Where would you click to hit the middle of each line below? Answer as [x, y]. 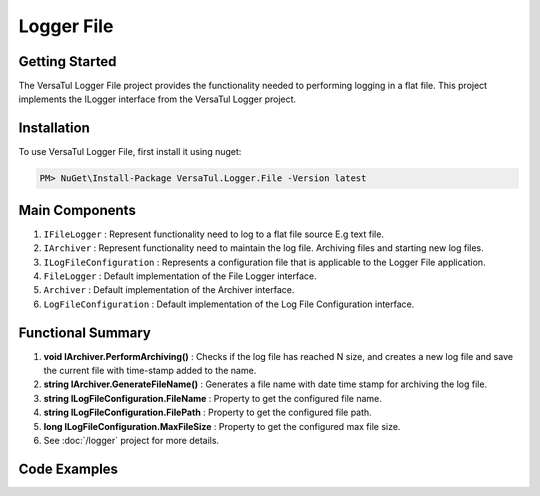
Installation [54, 128]
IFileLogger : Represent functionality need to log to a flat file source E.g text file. [214, 234]
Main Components [77, 210]
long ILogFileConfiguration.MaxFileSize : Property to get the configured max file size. [222, 426]
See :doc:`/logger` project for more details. [131, 441]
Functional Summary [85, 332]
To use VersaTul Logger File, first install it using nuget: [130, 152]
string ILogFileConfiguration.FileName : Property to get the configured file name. [212, 398]
